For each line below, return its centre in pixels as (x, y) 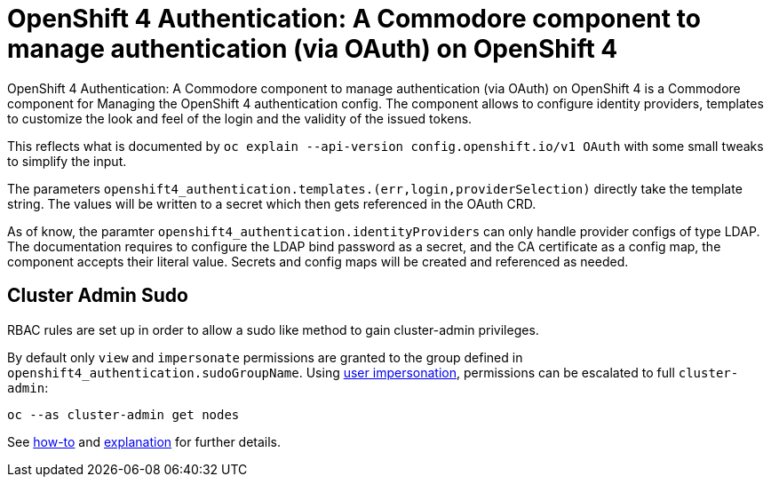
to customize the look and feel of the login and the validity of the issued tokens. (240, 118)
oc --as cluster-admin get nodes (123, 414)
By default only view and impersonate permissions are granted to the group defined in (265, 357)
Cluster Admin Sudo (98, 296)
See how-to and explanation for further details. (144, 441)
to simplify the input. (67, 161)
